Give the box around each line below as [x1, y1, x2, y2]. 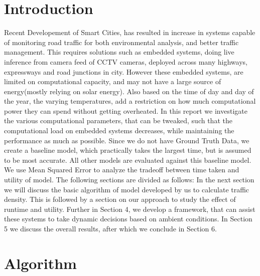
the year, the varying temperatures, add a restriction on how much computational [4, 96, 256, 106]
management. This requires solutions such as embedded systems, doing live [4, 47, 234, 57]
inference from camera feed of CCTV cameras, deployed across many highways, [4, 56, 247, 67]
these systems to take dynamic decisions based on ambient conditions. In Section [4, 213, 252, 224]
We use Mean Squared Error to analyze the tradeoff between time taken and [4, 164, 239, 175]
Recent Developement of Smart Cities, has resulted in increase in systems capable [4, 27, 255, 38]
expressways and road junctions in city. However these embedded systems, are [4, 66, 243, 77]
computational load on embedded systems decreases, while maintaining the [4, 125, 234, 136]
